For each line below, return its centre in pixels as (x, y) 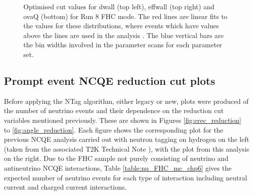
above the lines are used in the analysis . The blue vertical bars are (124, 35)
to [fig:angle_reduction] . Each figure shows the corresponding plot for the (114, 129)
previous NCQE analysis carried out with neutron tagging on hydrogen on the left (127, 139)
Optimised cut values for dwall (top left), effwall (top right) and (119, 6)
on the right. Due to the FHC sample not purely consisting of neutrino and (116, 158)
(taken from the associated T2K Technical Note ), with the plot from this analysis (127, 148)
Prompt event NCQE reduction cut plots (110, 80)
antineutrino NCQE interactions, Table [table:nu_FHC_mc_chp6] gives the (118, 167)
